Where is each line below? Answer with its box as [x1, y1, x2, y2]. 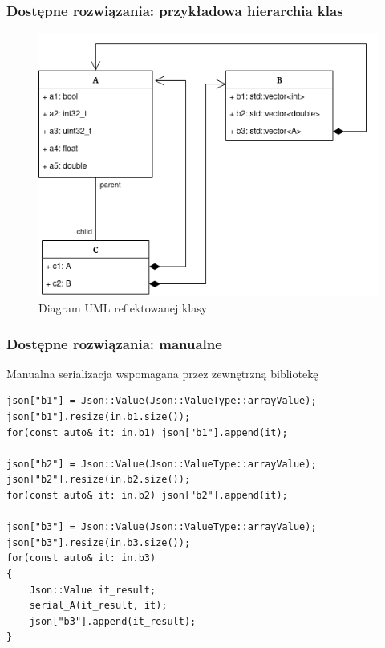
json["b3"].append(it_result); [29, 615, 197, 627]
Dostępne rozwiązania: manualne [6, 333, 222, 353]
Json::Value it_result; [29, 584, 156, 596]
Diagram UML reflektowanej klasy [38, 300, 208, 316]
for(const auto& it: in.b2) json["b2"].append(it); [6, 489, 288, 501]
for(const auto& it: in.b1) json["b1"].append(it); [6, 426, 288, 438]
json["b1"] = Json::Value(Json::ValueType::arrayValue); [6, 395, 317, 407]
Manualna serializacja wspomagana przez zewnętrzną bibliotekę [6, 365, 318, 381]
